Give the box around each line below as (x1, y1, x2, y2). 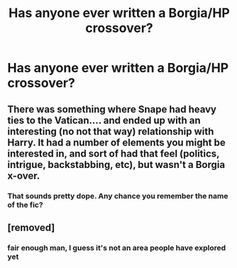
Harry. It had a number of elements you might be (7, 136, 226, 148)
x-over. (7, 169, 40, 182)
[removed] (7, 221, 55, 233)
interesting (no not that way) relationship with (7, 125, 214, 138)
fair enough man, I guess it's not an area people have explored (7, 242, 226, 252)
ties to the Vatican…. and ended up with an (7, 114, 201, 126)
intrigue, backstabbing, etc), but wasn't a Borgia (7, 158, 226, 171)
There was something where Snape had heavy (7, 103, 217, 115)
